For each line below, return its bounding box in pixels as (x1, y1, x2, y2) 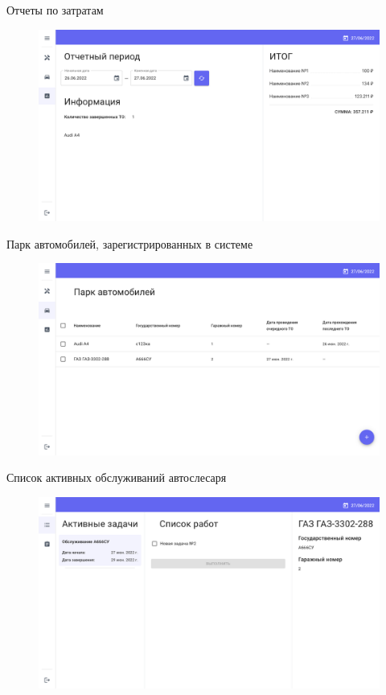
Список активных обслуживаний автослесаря (6, 469, 227, 486)
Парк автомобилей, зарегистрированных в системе (6, 235, 253, 252)
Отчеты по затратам (6, 2, 104, 18)
